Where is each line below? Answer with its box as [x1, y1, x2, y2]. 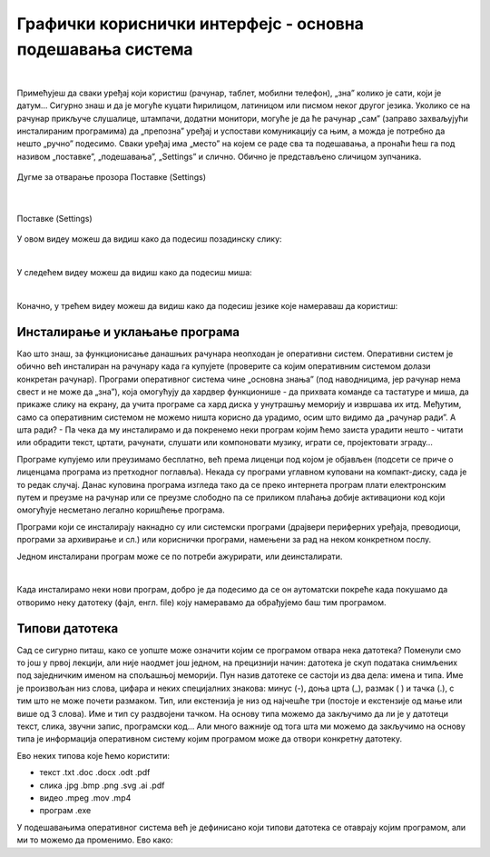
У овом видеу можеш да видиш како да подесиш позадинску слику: [16, 234, 282, 244]
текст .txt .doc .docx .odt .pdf [39, 767, 151, 778]
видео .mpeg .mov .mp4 [39, 792, 132, 803]
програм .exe [39, 805, 92, 816]
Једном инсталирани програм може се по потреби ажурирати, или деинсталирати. [16, 551, 343, 562]
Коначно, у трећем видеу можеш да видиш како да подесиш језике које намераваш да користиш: [16, 300, 398, 311]
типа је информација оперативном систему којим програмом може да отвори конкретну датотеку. [16, 733, 403, 744]
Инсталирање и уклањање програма [16, 324, 240, 340]
